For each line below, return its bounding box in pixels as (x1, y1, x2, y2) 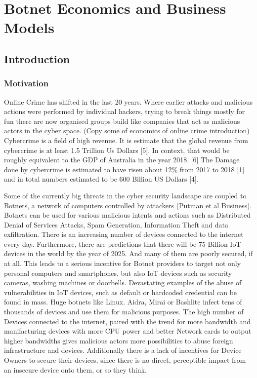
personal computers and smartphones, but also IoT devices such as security (4, 267, 232, 278)
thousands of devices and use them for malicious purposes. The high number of (4, 306, 244, 317)
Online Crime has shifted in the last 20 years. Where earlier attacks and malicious (4, 96, 253, 107)
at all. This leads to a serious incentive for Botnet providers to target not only (4, 258, 241, 268)
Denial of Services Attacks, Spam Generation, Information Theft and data (4, 219, 229, 229)
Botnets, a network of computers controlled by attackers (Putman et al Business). (4, 200, 252, 210)
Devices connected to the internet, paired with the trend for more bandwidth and (4, 316, 251, 326)
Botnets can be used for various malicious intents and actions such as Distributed (4, 210, 251, 220)
